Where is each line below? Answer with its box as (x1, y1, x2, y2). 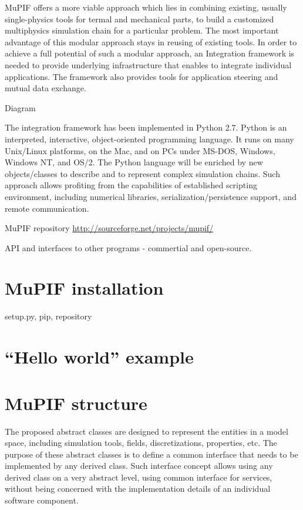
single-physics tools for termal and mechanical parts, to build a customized (5, 12, 274, 25)
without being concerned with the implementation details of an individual (5, 482, 271, 495)
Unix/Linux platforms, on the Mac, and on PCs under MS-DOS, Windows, (5, 144, 275, 156)
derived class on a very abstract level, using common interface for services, (5, 471, 272, 483)
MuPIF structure (5, 391, 147, 415)
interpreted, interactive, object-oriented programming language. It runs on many (5, 132, 294, 145)
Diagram (5, 101, 36, 114)
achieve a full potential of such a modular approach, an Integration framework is (5, 47, 295, 59)
